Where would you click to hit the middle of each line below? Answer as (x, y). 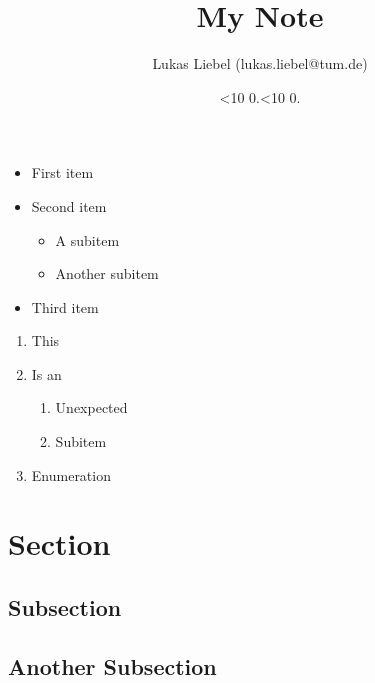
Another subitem (107, 273)
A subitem (87, 239)
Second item (69, 205)
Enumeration (71, 474)
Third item (65, 306)
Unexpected (91, 407)
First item (62, 172)
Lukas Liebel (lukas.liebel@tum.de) (260, 63)
